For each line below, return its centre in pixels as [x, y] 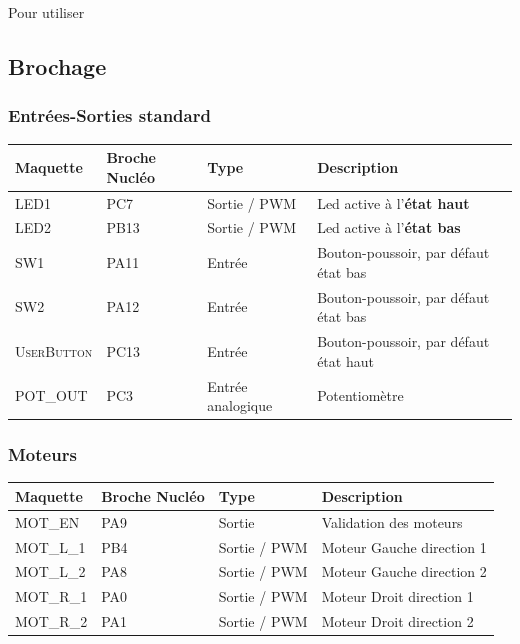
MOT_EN [47, 521]
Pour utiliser [46, 12]
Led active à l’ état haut [393, 202]
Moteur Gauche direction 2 [404, 571]
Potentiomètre [360, 395]
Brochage [57, 65]
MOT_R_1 [51, 596]
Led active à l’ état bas [389, 227]
